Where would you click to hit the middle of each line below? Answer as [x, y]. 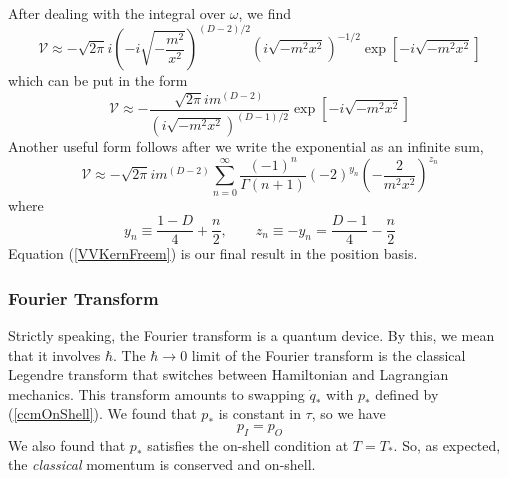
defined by [407, 393]
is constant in [259, 413]
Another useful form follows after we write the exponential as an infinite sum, [246, 146]
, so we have [348, 413]
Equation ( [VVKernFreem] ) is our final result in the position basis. [213, 253]
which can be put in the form [98, 80]
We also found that [67, 444]
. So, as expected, [447, 444]
